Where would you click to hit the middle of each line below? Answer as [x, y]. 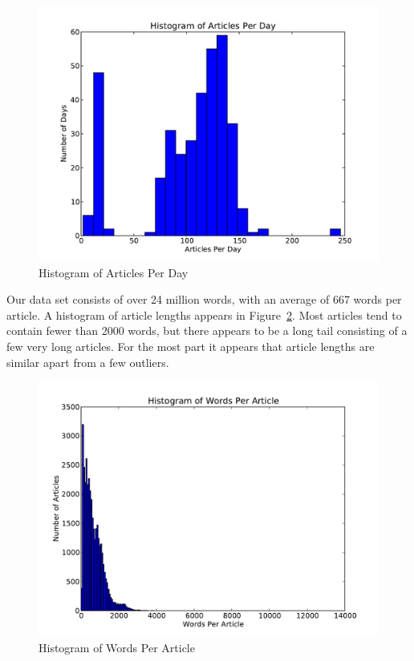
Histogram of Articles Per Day [114, 272]
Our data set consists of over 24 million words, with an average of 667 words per [204, 299]
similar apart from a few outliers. [88, 362]
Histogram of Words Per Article [117, 647]
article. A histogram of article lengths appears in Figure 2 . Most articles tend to [204, 314]
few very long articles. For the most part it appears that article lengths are [191, 346]
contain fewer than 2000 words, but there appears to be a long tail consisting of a [207, 330]
